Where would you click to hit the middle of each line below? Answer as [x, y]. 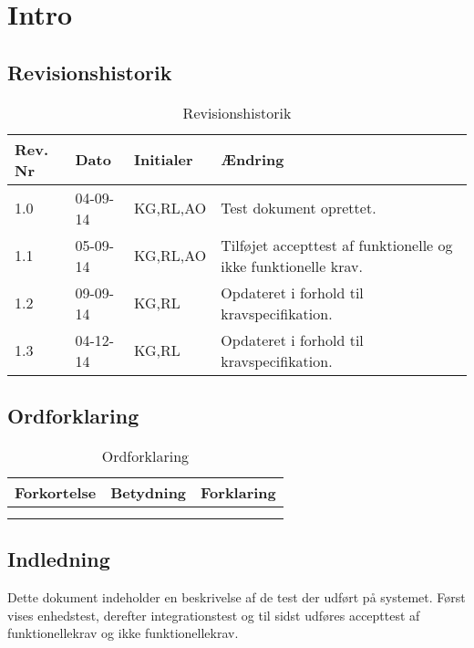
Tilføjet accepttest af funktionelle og [337, 245]
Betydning [149, 492]
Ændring [252, 160]
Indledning [59, 559]
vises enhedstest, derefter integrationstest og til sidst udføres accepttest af [214, 615]
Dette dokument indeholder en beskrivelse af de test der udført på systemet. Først [237, 596]
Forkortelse [56, 492]
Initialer [164, 160]
